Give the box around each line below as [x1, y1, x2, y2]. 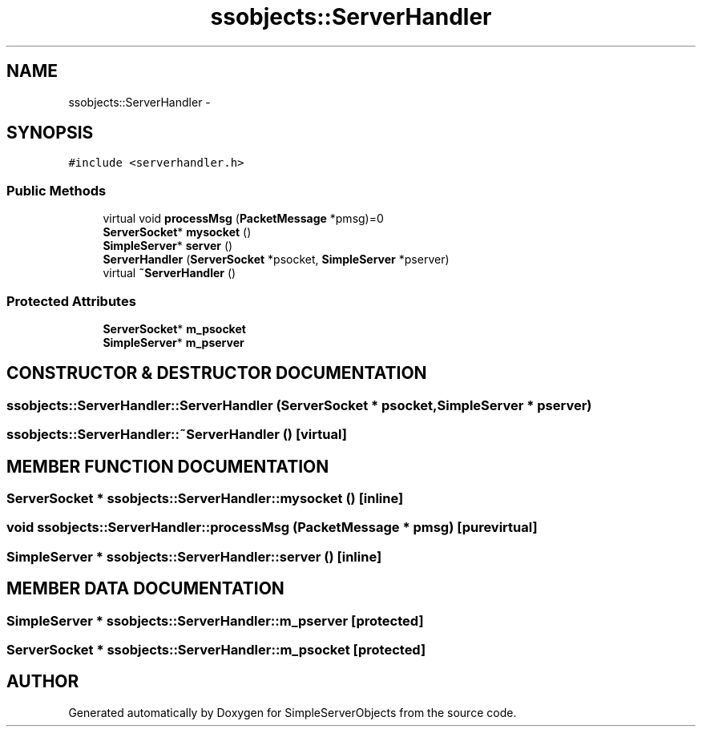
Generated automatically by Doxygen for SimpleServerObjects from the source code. [68, 705, 517, 719]
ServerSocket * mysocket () [103, 225, 252, 240]
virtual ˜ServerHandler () [103, 266, 236, 280]
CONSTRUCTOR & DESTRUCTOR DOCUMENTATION [6, 363, 427, 384]
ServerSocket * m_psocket [103, 321, 246, 336]
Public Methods [6, 182, 107, 199]
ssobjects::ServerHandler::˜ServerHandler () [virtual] [6, 426, 347, 443]
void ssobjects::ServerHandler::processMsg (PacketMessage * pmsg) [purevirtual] [6, 519, 538, 536]
